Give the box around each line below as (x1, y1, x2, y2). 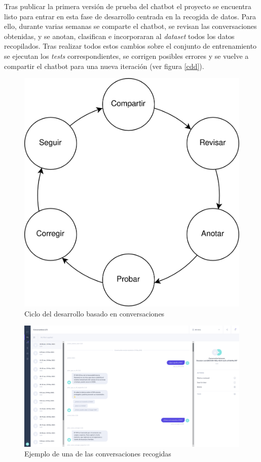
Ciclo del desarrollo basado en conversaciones (24, 308, 165, 318)
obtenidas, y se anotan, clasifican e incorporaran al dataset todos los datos (4, 30, 235, 41)
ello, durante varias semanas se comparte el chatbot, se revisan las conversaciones (4, 21, 257, 31)
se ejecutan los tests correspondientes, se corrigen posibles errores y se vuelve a (4, 50, 249, 61)
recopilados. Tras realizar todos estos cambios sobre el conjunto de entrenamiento (4, 41, 257, 51)
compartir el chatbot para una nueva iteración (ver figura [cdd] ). (4, 60, 204, 71)
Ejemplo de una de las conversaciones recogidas (24, 448, 171, 459)
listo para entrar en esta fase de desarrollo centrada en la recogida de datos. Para (4, 11, 256, 21)
